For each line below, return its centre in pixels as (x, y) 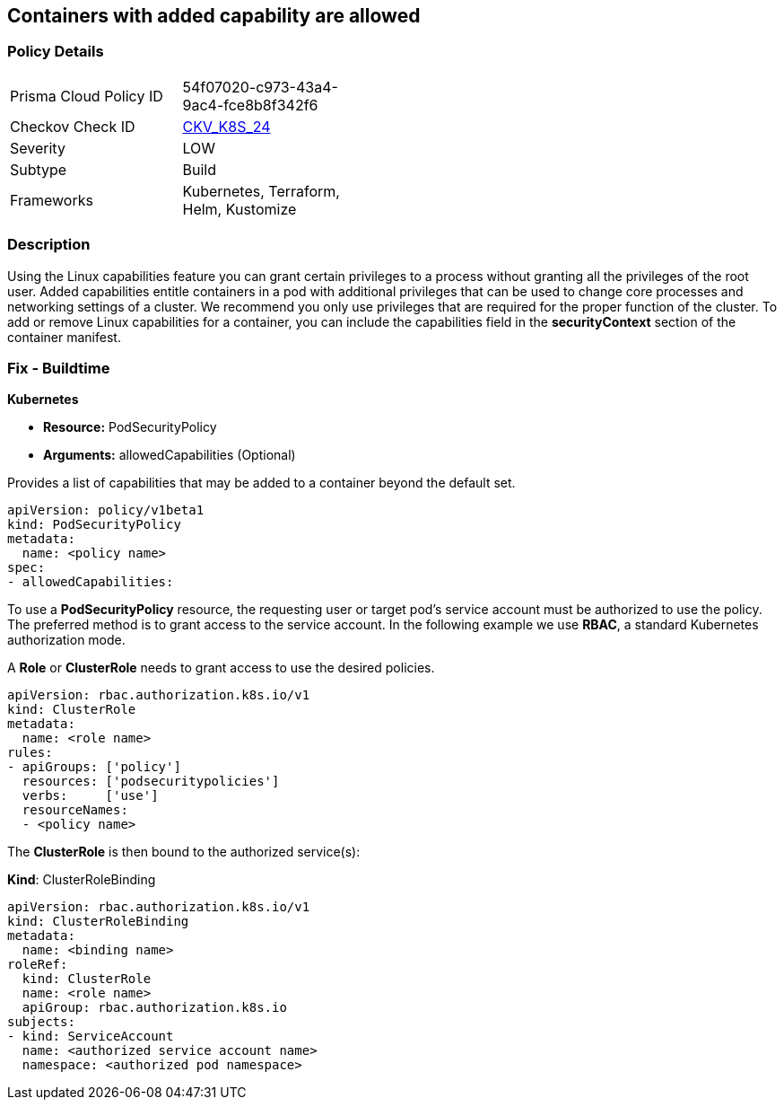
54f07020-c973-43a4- (260, 87)
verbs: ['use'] (90, 796)
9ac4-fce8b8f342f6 (250, 105)
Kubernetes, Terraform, (261, 191)
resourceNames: (75, 810)
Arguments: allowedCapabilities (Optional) (170, 455)
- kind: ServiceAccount (91, 1037)
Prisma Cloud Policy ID (87, 96)
